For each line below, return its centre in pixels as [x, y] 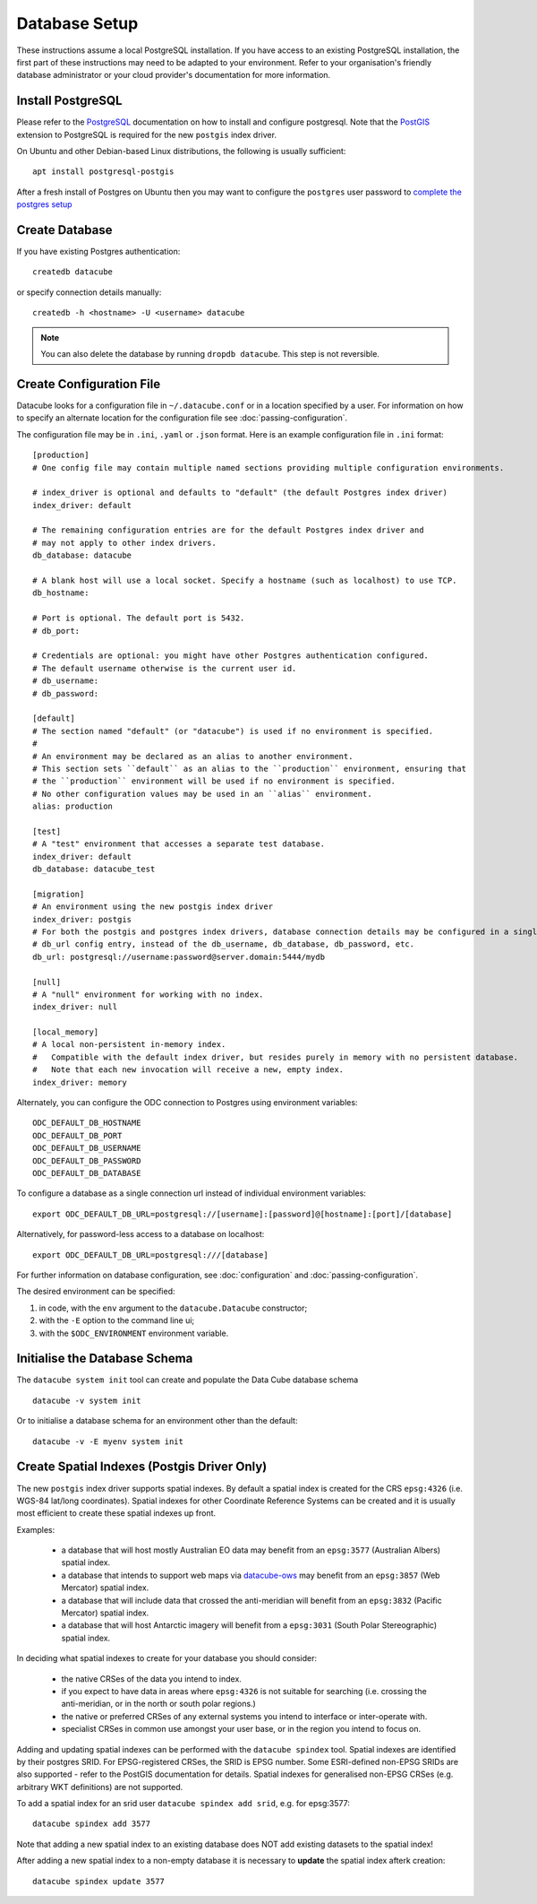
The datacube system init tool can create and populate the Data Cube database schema [188, 1380]
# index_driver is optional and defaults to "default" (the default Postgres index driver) [240, 493]
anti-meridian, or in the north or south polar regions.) [159, 1704]
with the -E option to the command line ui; [117, 1320]
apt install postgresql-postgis [103, 172]
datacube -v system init [87, 1400]
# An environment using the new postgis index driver [153, 907]
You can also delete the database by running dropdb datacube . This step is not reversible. [210, 354]
